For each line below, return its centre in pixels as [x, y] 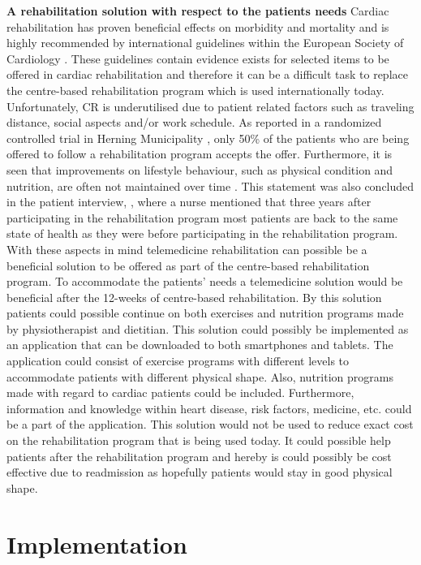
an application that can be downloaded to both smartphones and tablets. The [200, 345]
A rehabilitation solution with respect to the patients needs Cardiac [198, 11]
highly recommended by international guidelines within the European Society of [205, 43]
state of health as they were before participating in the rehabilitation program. [202, 233]
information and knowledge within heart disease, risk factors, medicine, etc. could [209, 408]
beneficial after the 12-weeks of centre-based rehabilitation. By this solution [194, 297]
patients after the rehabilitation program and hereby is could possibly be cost [199, 456]
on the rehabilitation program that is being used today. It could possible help [199, 440]
